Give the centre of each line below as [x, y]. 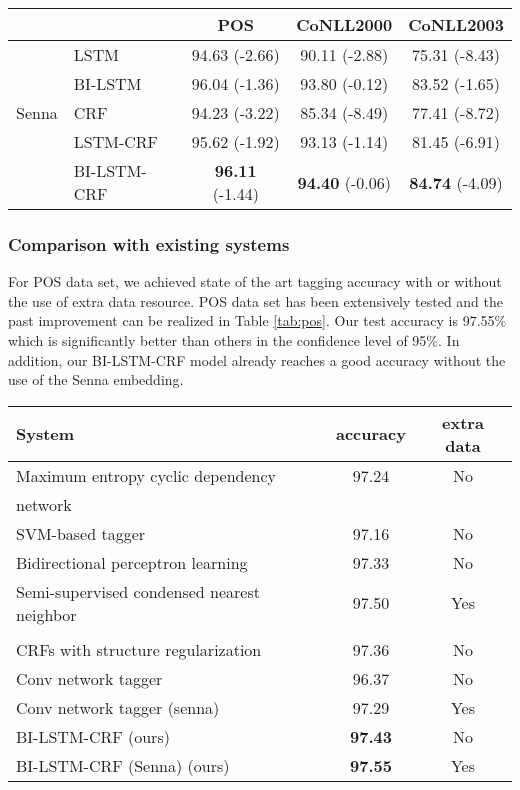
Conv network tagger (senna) [118, 707]
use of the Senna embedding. [96, 379]
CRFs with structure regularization [139, 649]
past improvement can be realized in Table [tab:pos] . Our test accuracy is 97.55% [257, 320]
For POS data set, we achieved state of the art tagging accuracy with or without [255, 281]
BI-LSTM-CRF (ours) [93, 736]
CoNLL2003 [456, 24]
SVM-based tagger [81, 533]
